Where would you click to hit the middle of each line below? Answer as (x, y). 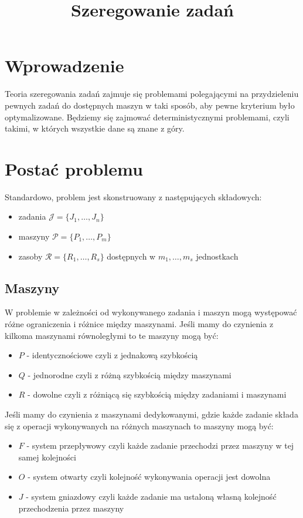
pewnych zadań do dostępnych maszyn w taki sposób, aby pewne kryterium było (150, 105)
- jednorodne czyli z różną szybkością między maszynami (130, 374)
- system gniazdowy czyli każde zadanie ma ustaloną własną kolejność (151, 496)
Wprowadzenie (64, 65)
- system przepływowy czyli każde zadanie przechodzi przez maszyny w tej (160, 445)
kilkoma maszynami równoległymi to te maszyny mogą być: (112, 335)
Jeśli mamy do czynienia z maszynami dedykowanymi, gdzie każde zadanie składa (151, 414)
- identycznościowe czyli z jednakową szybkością (112, 355)
